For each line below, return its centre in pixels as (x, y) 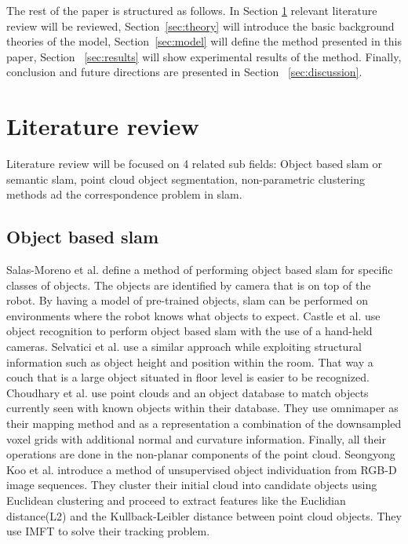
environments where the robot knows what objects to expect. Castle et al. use (193, 315)
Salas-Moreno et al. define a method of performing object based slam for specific (200, 270)
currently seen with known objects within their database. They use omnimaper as (202, 408)
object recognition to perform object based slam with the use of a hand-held (189, 331)
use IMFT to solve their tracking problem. (108, 531)
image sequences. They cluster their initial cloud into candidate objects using (192, 485)
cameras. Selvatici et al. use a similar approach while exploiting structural (184, 347)
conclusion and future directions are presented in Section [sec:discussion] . (184, 72)
